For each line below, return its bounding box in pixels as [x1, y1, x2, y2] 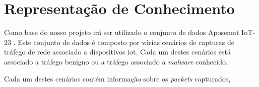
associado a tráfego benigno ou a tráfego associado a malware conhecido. [4, 56, 228, 66]
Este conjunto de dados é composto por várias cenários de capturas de [18, 36, 234, 47]
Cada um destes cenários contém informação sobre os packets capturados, [4, 73, 231, 83]
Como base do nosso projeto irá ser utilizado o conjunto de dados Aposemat [4, 27, 239, 37]
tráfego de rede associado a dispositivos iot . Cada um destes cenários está [4, 46, 231, 57]
